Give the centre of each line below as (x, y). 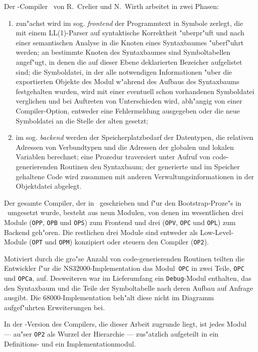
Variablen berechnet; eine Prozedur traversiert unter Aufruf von (113, 157)
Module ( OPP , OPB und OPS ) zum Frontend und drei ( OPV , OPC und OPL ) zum (120, 222)
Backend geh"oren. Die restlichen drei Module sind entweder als (101, 232)
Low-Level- (217, 232)
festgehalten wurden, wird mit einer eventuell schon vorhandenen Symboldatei (135, 91)
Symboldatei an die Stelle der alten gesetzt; (82, 120)
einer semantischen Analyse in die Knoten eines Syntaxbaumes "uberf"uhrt (129, 42)
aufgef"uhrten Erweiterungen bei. (55, 307)
